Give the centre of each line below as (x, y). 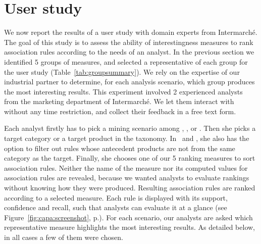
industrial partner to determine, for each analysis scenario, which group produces (129, 82)
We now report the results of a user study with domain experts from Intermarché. (131, 32)
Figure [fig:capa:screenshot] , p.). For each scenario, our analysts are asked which (128, 217)
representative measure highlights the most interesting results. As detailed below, (129, 227)
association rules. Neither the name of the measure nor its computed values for (126, 167)
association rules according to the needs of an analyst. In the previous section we (129, 52)
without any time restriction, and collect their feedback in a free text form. (120, 111)
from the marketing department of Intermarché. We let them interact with (119, 101)
